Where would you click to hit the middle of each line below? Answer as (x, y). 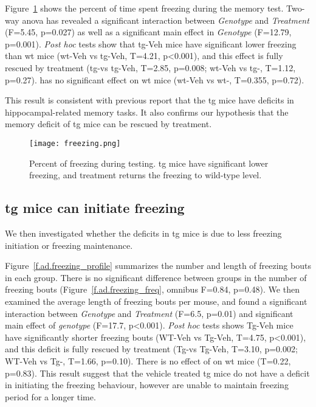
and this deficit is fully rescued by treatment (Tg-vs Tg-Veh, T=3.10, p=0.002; (151, 349)
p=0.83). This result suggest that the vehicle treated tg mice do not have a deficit (157, 373)
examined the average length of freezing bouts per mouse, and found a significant (156, 301)
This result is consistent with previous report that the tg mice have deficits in (149, 100)
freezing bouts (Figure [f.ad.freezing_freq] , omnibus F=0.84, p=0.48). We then (152, 289)
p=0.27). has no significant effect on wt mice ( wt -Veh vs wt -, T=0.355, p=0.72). (155, 79)
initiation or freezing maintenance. (69, 245)
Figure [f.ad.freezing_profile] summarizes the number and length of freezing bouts (158, 266)
